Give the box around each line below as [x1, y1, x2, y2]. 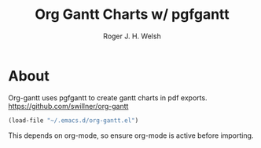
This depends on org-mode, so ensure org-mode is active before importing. [8, 131, 254, 140]
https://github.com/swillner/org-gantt [8, 101, 129, 110]
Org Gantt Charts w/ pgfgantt [35, 5, 230, 23]
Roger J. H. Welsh [103, 31, 161, 41]
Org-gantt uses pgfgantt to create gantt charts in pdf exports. [8, 92, 208, 103]
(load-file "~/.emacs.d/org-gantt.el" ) [8, 116, 139, 125]
